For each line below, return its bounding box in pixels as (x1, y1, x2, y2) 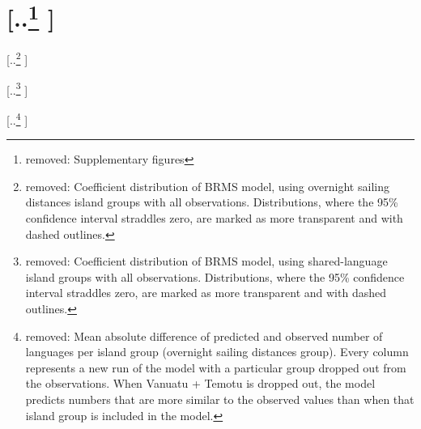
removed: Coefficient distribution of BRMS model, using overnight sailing (25, 177, 389, 194)
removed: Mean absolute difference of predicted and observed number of (25, 327, 383, 344)
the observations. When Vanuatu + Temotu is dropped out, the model (25, 375, 376, 392)
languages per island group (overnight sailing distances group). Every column (25, 343, 409, 360)
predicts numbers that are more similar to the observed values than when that (25, 390, 415, 407)
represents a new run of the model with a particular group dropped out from (25, 359, 406, 376)
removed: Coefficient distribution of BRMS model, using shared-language (25, 253, 388, 270)
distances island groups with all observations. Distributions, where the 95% (25, 193, 398, 210)
